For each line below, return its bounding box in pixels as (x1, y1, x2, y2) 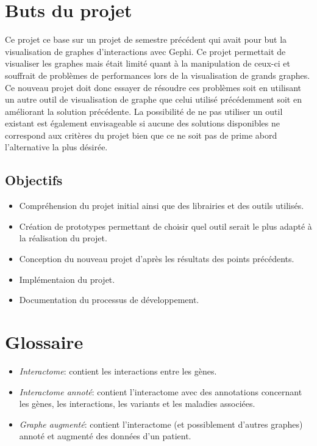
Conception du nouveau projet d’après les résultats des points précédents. (19, 252, 294, 265)
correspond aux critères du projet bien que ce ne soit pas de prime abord (5, 128, 277, 141)
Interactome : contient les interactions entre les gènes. (19, 364, 217, 377)
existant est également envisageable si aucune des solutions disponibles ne (5, 117, 280, 130)
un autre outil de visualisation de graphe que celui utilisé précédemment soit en (5, 93, 302, 106)
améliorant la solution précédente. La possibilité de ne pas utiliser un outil (5, 104, 283, 117)
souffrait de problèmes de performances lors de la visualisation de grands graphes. (5, 68, 310, 81)
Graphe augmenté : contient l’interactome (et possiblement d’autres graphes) (19, 417, 303, 430)
